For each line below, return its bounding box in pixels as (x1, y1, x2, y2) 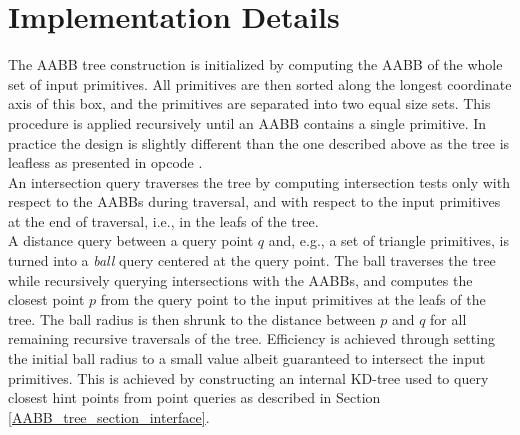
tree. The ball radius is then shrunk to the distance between (8, 308, 376, 329)
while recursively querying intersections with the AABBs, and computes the (8, 269, 473, 290)
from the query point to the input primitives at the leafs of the (100, 289, 486, 310)
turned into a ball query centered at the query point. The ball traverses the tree (8, 250, 496, 271)
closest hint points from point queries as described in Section (8, 387, 381, 408)
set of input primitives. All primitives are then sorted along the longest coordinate (8, 73, 512, 94)
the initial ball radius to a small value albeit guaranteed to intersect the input (8, 348, 486, 369)
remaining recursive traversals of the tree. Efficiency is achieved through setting (8, 328, 495, 349)
